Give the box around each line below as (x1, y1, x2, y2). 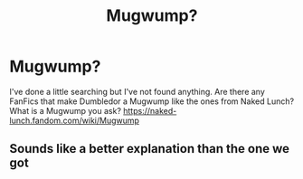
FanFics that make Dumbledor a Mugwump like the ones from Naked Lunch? (9, 96, 295, 107)
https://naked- (123, 105, 177, 116)
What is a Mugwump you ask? (9, 105, 122, 116)
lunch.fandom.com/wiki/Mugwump (9, 115, 140, 126)
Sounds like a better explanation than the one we (9, 141, 290, 156)
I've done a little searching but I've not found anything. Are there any (9, 86, 265, 97)
